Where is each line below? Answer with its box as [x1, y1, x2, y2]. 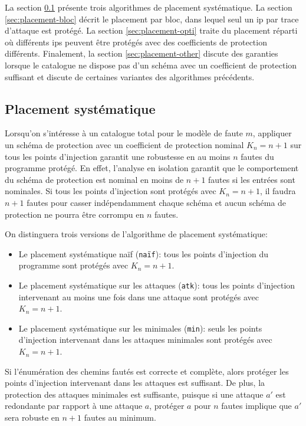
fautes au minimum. [84, 411, 156, 424]
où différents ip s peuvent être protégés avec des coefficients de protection [5, 35, 267, 48]
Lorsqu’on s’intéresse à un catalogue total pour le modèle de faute [5, 127, 243, 139]
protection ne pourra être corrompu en [5, 208, 144, 220]
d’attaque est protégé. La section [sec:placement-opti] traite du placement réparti [5, 24, 298, 37]
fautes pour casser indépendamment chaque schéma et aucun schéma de [27, 196, 287, 208]
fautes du [241, 150, 274, 162]
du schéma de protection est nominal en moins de [5, 173, 184, 185]
